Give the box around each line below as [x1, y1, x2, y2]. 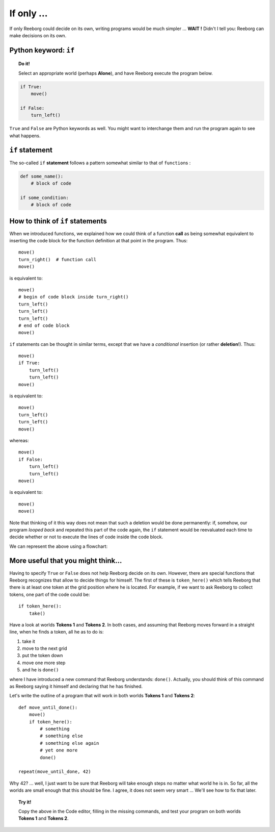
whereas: [9, 437, 29, 443]
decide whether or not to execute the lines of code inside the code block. [9, 534, 163, 540]
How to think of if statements [9, 217, 107, 225]
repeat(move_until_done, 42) [18, 769, 91, 775]
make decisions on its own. [9, 32, 67, 38]
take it [22, 638, 35, 644]
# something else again [40, 740, 99, 746]
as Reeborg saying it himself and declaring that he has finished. [9, 684, 143, 690]
